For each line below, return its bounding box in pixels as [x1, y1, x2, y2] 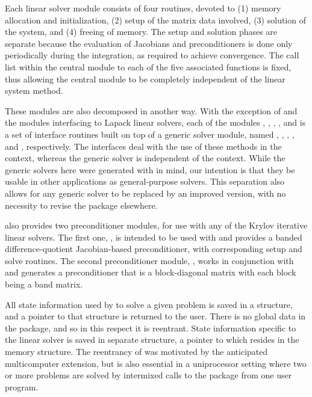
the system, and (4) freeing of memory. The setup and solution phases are [5, 25, 278, 38]
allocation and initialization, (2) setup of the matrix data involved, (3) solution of [5, 13, 306, 26]
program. [5, 380, 39, 393]
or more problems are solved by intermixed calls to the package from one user [5, 369, 292, 381]
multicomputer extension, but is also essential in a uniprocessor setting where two [5, 357, 307, 369]
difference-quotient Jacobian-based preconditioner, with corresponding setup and [5, 242, 302, 255]
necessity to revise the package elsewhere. [5, 198, 158, 211]
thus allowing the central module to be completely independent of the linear [5, 72, 285, 85]
